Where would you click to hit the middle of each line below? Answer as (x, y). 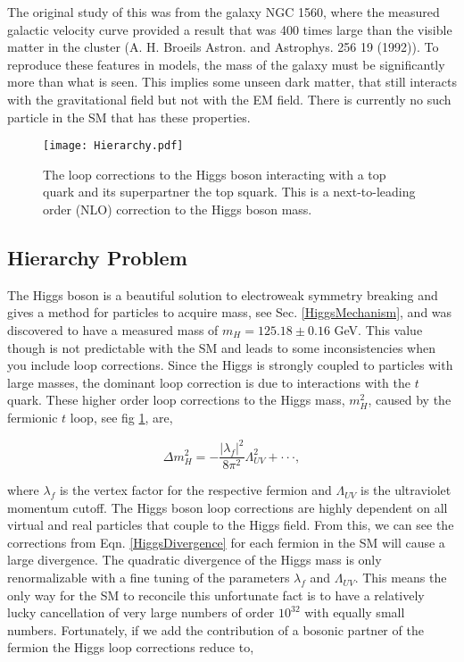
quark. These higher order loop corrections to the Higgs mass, (176, 400)
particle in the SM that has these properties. (129, 117)
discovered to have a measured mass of (113, 329)
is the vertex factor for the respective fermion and (195, 490)
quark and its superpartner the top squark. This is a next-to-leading (229, 192)
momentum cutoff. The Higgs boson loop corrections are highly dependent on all (228, 507)
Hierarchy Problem (97, 257)
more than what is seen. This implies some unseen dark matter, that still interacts (232, 82)
